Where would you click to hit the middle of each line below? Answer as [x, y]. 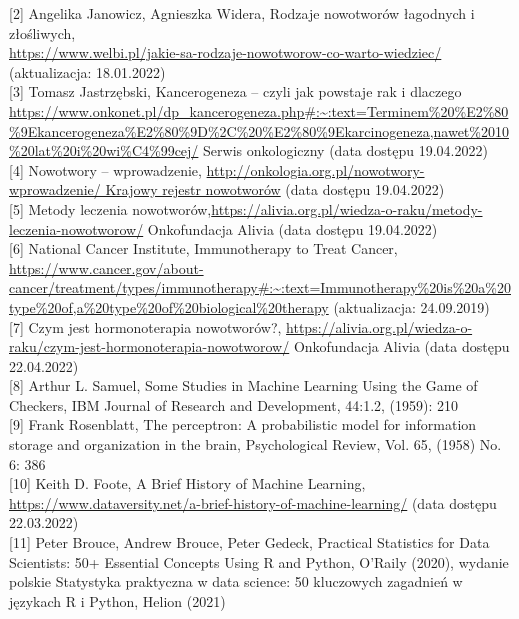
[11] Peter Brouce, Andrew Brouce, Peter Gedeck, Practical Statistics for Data [249, 542]
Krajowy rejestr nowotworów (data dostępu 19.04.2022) [275, 189]
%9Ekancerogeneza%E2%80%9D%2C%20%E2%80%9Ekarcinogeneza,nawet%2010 [259, 130]
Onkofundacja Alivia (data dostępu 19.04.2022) [292, 228]
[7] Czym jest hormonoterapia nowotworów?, [145, 326]
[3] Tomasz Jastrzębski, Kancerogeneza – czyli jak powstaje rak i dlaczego [235, 91]
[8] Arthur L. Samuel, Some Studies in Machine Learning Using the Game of [243, 385]
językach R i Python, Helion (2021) [117, 600]
